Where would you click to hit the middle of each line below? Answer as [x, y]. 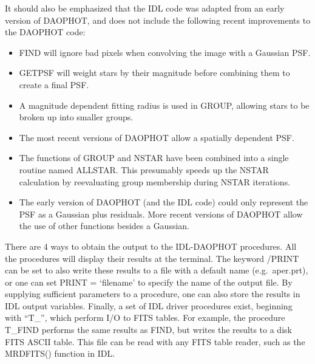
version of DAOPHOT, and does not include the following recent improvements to [158, 20]
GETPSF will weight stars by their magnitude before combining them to [154, 73]
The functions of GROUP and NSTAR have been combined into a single [154, 158]
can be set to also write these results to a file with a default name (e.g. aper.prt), [157, 270]
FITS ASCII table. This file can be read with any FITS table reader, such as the [155, 341]
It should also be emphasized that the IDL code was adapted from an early [145, 8]
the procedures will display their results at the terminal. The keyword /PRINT [152, 258]
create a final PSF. [54, 84]
